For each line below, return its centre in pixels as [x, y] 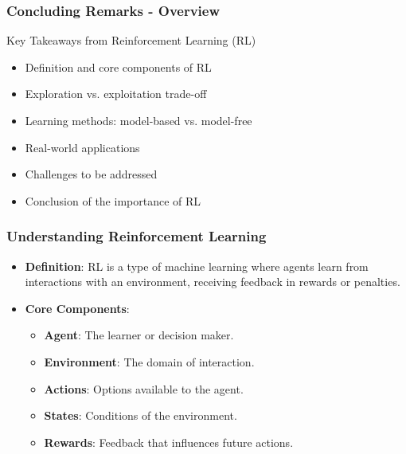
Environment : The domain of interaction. [149, 361]
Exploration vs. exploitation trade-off [116, 94]
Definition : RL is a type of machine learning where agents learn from [197, 266]
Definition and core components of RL [118, 67]
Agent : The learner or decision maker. [139, 335]
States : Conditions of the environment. [141, 415]
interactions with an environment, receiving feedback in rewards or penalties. [213, 282]
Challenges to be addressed [91, 174]
